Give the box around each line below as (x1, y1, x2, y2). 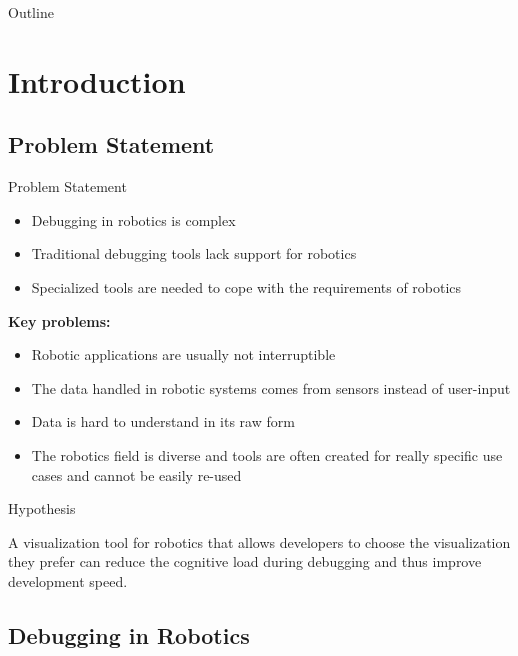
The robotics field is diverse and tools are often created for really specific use (31, 444, 503, 465)
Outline (8, 2, 54, 22)
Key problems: (8, 310, 111, 331)
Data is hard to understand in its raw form (31, 411, 295, 432)
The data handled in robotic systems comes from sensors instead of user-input (31, 377, 511, 398)
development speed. (8, 570, 128, 591)
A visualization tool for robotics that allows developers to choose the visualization (8, 531, 511, 552)
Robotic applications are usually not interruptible (31, 344, 336, 365)
